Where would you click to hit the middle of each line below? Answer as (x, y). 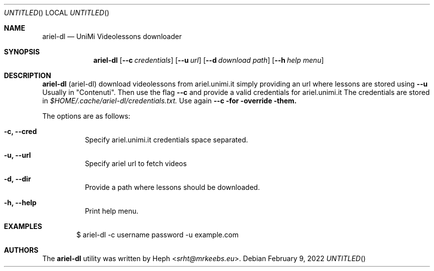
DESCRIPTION (28, 75)
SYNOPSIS (22, 52)
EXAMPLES (23, 226)
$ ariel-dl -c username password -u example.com (158, 235)
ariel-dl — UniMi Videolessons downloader (112, 36)
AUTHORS (21, 250)
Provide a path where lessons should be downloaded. (172, 187)
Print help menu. (112, 211)
